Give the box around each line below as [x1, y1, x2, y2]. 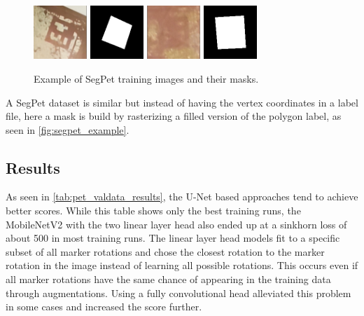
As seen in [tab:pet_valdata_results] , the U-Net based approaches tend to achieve [6, 189, 358, 204]
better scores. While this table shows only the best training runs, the [6, 203, 301, 218]
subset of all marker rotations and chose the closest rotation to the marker [6, 244, 325, 259]
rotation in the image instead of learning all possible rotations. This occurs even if [6, 258, 358, 273]
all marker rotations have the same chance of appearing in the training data [6, 272, 331, 287]
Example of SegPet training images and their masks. [34, 71, 259, 85]
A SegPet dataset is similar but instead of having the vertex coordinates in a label [6, 95, 358, 109]
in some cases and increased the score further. [6, 299, 202, 314]
